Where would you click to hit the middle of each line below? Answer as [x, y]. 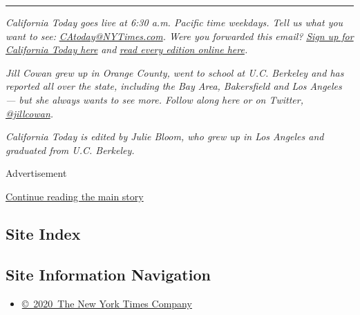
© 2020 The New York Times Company [107, 303]
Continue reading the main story [75, 196]
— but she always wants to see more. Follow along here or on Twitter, [155, 99]
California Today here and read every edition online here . [127, 49]
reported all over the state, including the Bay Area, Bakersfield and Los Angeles [174, 86]
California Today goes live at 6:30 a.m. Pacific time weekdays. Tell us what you [174, 22]
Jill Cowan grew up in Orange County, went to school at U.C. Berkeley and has [175, 72]
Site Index [43, 233]
